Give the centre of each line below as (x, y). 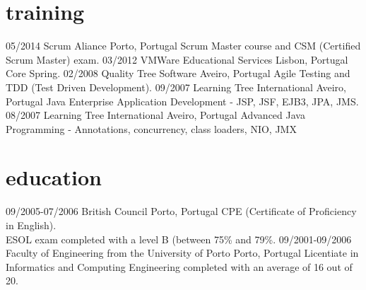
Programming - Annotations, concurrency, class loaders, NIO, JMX (151, 128)
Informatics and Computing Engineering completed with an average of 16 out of (179, 266)
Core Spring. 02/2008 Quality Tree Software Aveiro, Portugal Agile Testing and (178, 73)
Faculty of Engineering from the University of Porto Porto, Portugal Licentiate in (182, 253)
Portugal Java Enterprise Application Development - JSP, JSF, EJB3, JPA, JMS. (182, 101)
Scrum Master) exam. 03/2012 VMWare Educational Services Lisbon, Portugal (177, 59)
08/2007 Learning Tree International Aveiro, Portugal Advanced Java (155, 115)
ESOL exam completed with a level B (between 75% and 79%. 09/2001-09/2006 (179, 239)
